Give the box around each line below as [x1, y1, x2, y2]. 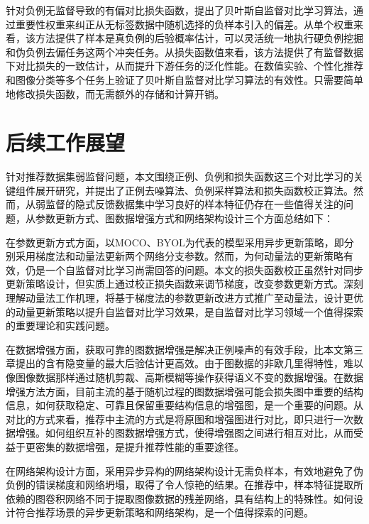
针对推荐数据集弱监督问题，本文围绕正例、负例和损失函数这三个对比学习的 [6, 169, 353, 184]
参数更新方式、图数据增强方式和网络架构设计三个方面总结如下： [35, 211, 334, 226]
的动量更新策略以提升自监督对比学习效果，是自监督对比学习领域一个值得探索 [6, 304, 363, 319]
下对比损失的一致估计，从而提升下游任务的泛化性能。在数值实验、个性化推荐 [6, 58, 363, 73]
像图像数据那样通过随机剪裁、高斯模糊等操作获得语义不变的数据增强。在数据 [6, 370, 363, 384]
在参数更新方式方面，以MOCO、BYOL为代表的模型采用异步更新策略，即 [6, 234, 344, 249]
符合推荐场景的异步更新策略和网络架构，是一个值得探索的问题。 [15, 505, 314, 520]
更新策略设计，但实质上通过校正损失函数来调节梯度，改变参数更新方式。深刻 [6, 276, 363, 291]
